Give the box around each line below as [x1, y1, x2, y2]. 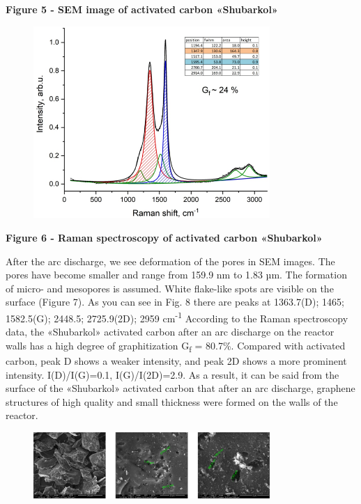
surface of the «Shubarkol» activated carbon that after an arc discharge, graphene [6, 381, 355, 395]
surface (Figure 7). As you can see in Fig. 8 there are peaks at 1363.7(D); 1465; [6, 294, 344, 309]
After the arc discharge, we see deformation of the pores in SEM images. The [6, 253, 335, 268]
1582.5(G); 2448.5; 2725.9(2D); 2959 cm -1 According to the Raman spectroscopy [6, 309, 348, 325]
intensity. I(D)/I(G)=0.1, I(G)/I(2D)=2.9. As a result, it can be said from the [6, 367, 339, 381]
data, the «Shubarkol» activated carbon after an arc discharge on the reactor [6, 324, 335, 339]
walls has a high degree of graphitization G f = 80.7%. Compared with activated [6, 338, 346, 354]
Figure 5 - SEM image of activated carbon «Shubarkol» [6, 2, 278, 16]
